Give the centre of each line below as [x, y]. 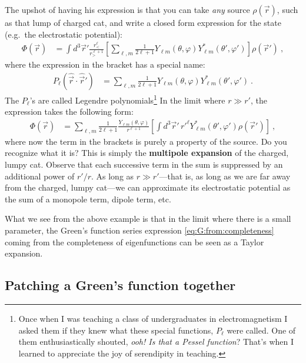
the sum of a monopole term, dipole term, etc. [88, 199]
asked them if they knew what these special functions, [116, 330]
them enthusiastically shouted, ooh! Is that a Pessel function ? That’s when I [156, 342]
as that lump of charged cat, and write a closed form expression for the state [143, 22]
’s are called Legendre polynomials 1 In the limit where [127, 99]
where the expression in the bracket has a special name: [105, 64]
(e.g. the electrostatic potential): [64, 34]
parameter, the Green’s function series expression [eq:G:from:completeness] [139, 230]
